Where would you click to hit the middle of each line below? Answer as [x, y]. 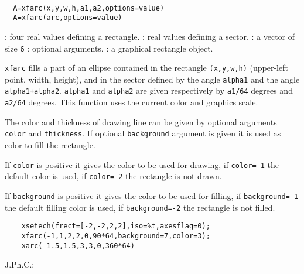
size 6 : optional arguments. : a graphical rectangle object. [109, 48]
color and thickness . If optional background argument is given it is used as [143, 133]
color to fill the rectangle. [50, 145]
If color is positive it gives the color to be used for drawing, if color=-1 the [142, 164]
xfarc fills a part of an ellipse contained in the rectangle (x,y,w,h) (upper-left [146, 68]
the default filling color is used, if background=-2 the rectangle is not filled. [140, 207]
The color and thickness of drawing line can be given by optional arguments [141, 121]
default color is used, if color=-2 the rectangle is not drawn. [113, 176]
